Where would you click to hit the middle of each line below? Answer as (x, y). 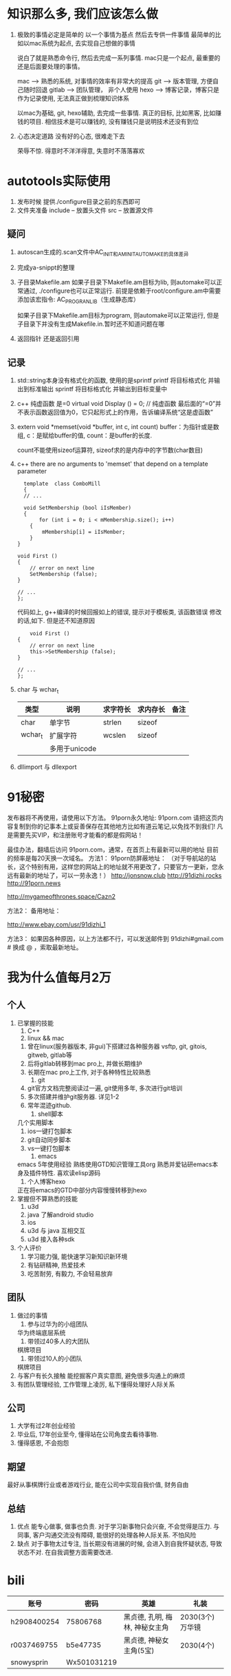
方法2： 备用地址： (34, 911)
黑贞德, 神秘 (143, 1640)
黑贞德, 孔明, (143, 1617)
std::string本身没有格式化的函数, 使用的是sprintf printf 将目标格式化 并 (115, 380)
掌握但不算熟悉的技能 (47, 1199)
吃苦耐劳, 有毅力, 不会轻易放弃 (70, 1273)
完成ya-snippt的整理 (46, 268)
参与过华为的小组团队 (57, 1324)
